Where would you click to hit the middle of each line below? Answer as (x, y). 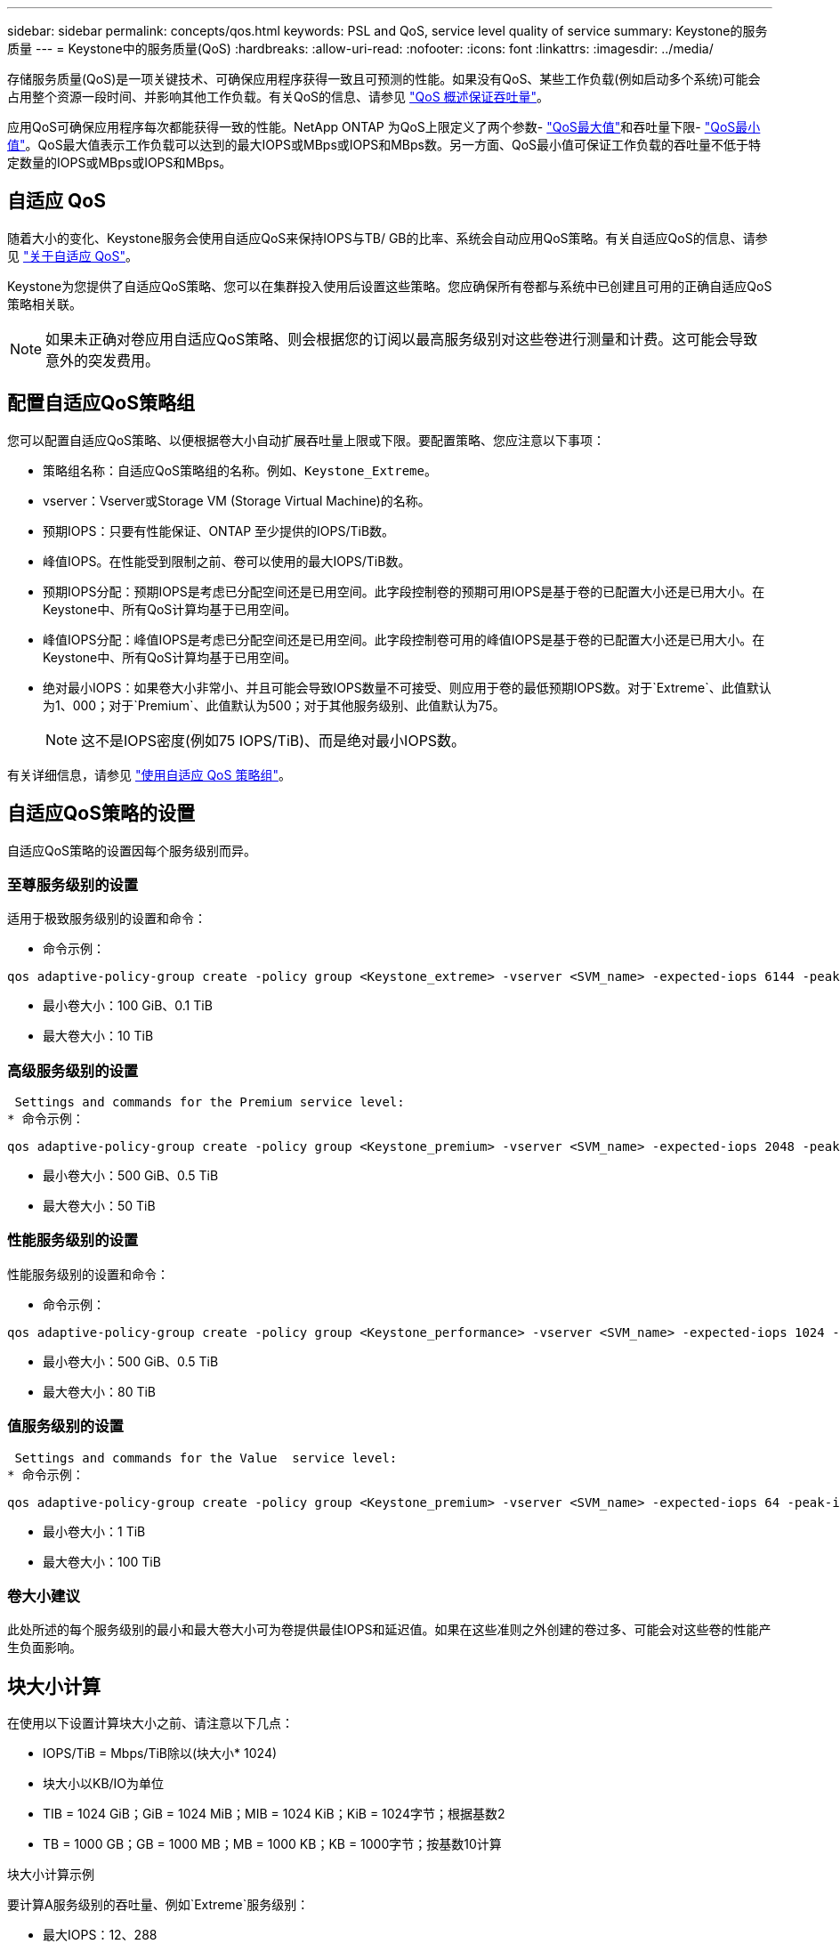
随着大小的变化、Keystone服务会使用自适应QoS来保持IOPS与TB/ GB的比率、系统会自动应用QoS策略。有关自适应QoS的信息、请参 (388, 238)
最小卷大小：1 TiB (94, 1531)
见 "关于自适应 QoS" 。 (73, 255)
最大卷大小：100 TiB (102, 1561)
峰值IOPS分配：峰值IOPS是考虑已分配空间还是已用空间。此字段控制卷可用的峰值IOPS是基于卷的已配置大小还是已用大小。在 (404, 639)
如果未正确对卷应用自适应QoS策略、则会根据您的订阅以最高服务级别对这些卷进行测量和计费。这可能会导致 (402, 339)
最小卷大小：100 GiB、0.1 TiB (128, 1006)
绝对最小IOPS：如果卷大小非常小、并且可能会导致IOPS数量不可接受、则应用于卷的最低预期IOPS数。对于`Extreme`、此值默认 (407, 687)
